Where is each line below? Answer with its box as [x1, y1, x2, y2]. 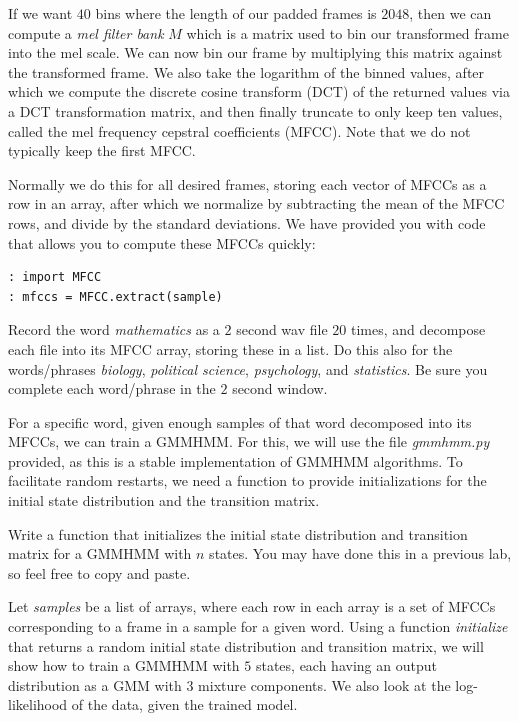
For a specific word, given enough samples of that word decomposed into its [8, 411, 472, 432]
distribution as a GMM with [8, 674, 182, 695]
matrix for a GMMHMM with [8, 543, 192, 564]
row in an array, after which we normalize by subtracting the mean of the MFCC [8, 193, 505, 214]
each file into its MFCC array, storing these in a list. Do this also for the [8, 338, 453, 359]
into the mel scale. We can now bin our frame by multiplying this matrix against [8, 42, 503, 63]
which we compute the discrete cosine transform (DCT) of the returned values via [8, 81, 510, 102]
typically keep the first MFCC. [8, 140, 196, 161]
